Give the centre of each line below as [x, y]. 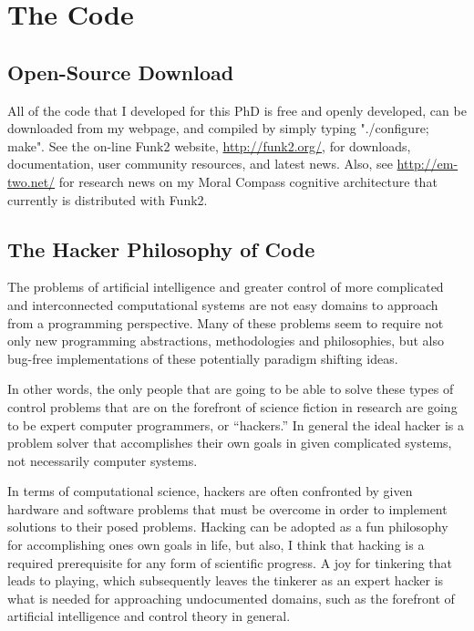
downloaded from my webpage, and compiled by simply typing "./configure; [218, 128]
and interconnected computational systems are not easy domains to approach [223, 304]
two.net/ [31, 181]
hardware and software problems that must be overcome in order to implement [227, 508]
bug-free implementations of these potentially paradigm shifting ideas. [203, 358]
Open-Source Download [121, 72]
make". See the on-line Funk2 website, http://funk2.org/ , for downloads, [209, 145]
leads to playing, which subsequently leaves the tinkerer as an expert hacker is [226, 580]
